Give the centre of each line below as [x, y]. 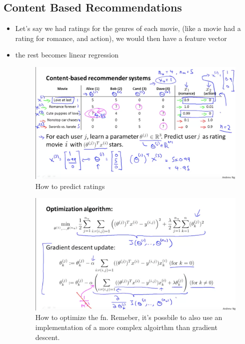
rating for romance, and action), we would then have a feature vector [121, 38]
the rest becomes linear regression [67, 55]
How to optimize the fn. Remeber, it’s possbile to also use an [129, 317]
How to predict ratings [70, 186]
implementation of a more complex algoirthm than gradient [126, 327]
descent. [47, 337]
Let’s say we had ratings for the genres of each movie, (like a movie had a [128, 28]
